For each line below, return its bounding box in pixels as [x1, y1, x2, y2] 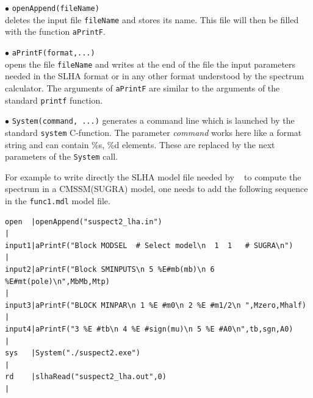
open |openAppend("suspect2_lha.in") [5, 217, 162, 226]
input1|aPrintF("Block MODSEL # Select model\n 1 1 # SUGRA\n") [5, 241, 293, 250]
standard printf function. [5, 93, 103, 106]
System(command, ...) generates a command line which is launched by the [12, 114, 295, 127]
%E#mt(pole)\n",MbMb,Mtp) [5, 277, 110, 286]
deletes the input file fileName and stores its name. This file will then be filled [5, 13, 299, 26]
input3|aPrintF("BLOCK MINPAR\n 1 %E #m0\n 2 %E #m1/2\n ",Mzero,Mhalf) [5, 300, 306, 310]
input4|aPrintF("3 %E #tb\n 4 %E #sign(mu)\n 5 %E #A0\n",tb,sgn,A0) [5, 324, 293, 333]
